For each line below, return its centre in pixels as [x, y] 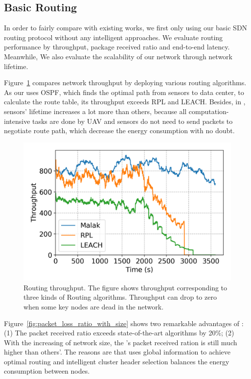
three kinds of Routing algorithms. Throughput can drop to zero [120, 297]
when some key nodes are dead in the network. [94, 306]
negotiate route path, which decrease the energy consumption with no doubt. [119, 130]
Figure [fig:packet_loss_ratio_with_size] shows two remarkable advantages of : [124, 323]
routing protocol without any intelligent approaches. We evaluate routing [114, 37]
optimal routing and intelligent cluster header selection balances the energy [117, 361]
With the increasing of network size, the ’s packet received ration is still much [121, 342]
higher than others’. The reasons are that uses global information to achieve [117, 352]
